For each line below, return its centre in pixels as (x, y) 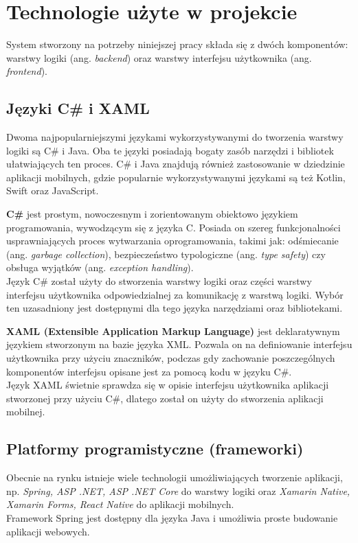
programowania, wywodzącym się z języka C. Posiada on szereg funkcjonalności (174, 227)
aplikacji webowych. (48, 531)
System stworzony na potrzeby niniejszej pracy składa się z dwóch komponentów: (177, 44)
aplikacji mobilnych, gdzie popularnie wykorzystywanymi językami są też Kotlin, (176, 177)
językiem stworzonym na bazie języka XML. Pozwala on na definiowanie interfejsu (179, 344)
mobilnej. (26, 412)
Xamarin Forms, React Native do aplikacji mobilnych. (120, 504)
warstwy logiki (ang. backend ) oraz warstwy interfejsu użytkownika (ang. (159, 57)
